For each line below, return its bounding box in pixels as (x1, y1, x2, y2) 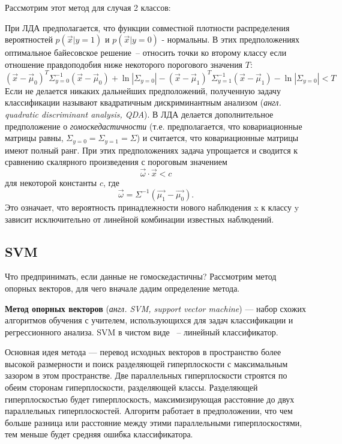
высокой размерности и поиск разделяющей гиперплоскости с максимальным (5, 357, 288, 370)
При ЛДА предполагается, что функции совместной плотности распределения (5, 21, 290, 34)
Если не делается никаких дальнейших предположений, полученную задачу (5, 84, 281, 97)
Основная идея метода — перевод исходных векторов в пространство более (5, 346, 281, 358)
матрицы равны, (5, 131, 64, 144)
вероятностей (5, 33, 53, 46)
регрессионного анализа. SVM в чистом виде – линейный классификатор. (5, 325, 278, 338)
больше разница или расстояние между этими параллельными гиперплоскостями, (5, 416, 302, 428)
